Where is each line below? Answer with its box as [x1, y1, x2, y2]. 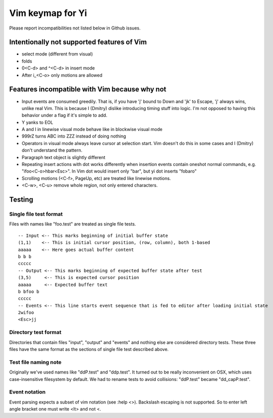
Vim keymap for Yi [9, 7, 87, 18]
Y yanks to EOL [21, 119, 53, 125]
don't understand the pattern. [21, 147, 82, 153]
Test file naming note [9, 358, 62, 365]
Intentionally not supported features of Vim [9, 38, 147, 46]
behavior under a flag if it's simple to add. [21, 112, 107, 118]
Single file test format [9, 210, 63, 217]
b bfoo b [18, 288, 39, 294]
